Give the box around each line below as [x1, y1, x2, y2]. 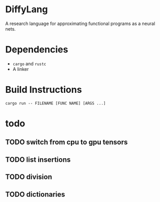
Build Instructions [5, 84, 83, 95]
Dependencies [5, 44, 68, 56]
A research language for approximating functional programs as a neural [5, 20, 155, 27]
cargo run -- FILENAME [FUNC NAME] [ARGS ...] [5, 100, 106, 106]
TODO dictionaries [5, 190, 65, 198]
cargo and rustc [12, 60, 46, 67]
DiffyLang [5, 4, 48, 15]
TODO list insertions [5, 155, 71, 164]
